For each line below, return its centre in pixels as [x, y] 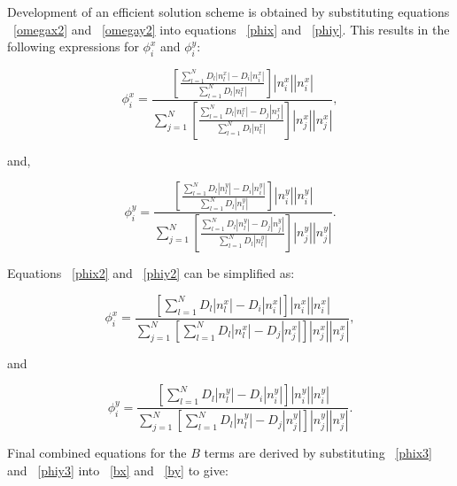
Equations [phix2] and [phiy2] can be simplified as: [151, 273]
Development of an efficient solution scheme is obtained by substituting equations [228, 12]
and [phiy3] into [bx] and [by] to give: [118, 470]
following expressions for [73, 46]
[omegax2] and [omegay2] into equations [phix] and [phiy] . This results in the [232, 29]
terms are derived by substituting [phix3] [318, 453]
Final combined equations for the [97, 453]
